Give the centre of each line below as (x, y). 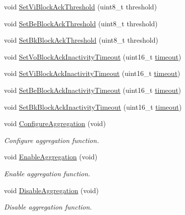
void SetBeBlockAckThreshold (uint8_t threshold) (81, 23)
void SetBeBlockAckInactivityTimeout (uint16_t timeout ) (93, 90)
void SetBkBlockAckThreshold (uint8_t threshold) (81, 40)
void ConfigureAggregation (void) (55, 123)
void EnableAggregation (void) (51, 157)
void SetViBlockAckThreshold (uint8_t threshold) (81, 6)
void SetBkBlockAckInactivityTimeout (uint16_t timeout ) (93, 107)
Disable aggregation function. (48, 207)
